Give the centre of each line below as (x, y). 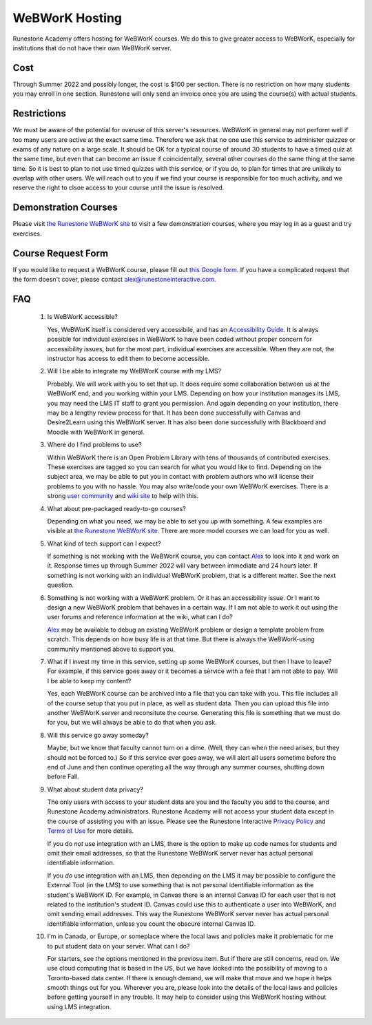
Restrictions (40, 114)
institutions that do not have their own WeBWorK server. (92, 48)
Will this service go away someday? (98, 735)
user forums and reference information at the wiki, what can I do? (140, 617)
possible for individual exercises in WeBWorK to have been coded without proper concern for (180, 339)
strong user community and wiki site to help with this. (123, 496)
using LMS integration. (79, 1006)
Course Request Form (61, 253)
